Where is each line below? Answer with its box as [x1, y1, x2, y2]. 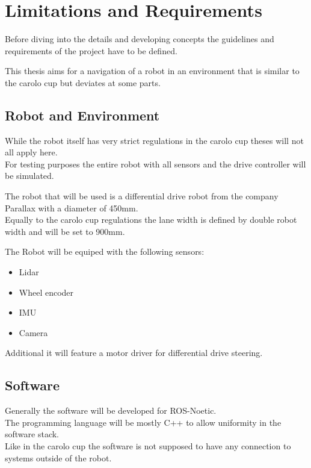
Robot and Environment [5, 105, 160, 124]
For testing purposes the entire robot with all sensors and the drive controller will [5, 157, 306, 170]
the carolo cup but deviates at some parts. [5, 76, 161, 89]
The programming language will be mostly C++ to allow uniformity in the [5, 416, 282, 428]
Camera [19, 326, 48, 339]
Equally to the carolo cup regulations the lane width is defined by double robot [5, 213, 297, 226]
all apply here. [5, 146, 58, 158]
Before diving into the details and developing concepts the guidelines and [5, 33, 274, 45]
